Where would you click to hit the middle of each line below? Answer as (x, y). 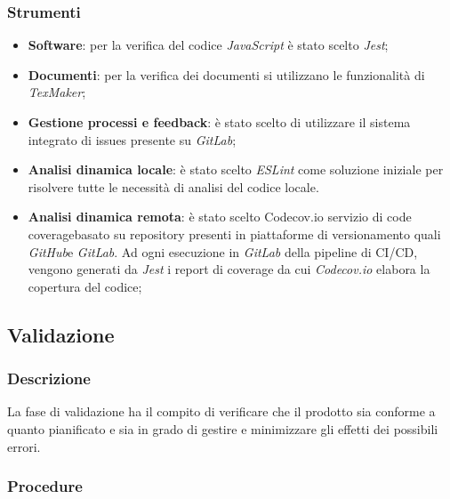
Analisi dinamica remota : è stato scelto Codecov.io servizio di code (220, 217)
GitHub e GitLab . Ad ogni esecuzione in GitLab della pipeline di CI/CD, (223, 251)
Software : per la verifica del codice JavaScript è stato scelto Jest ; (208, 45)
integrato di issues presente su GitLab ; (132, 139)
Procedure (45, 486)
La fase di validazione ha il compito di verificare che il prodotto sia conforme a (221, 411)
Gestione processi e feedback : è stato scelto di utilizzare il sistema (219, 122)
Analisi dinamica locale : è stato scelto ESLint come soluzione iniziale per (236, 169)
